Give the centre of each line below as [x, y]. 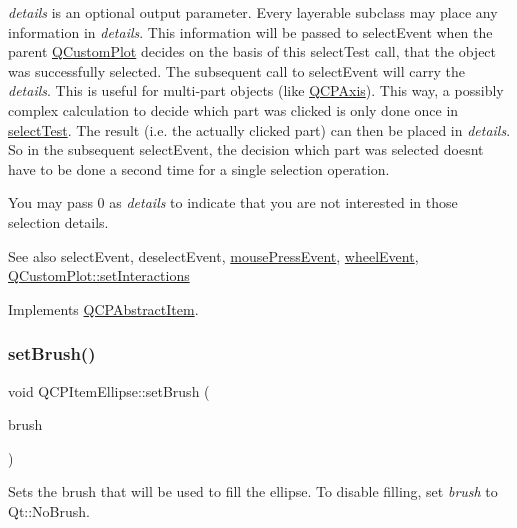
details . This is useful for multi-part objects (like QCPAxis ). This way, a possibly [256, 90]
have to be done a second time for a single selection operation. [199, 168]
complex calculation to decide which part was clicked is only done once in [233, 109]
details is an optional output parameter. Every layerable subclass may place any [253, 12]
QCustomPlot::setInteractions [99, 275]
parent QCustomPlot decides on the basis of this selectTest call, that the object [252, 51]
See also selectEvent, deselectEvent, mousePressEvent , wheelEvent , [213, 255]
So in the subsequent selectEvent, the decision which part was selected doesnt [246, 149]
